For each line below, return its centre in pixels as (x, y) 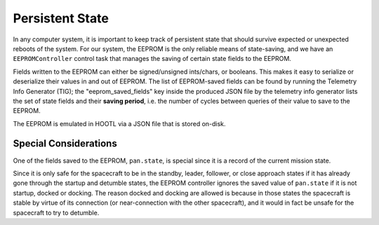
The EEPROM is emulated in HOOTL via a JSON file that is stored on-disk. (119, 123)
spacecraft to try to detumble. (56, 212)
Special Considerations (65, 144)
